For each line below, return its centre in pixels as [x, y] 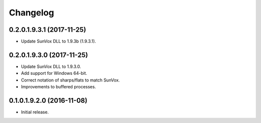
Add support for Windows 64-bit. [54, 73]
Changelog [31, 13]
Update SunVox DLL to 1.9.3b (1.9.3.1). [58, 41]
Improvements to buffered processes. [58, 87]
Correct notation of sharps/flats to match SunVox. [71, 80]
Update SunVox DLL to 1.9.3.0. [51, 66]
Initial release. [35, 112]
